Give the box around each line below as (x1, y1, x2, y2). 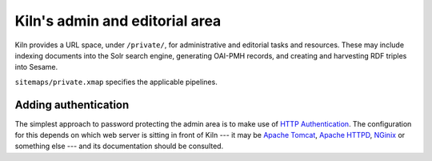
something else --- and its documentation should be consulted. (14, 141, 224, 151)
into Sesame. (14, 62, 58, 72)
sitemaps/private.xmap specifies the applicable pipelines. (14, 77, 218, 87)
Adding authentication (14, 98, 130, 111)
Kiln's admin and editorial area (14, 12, 222, 30)
